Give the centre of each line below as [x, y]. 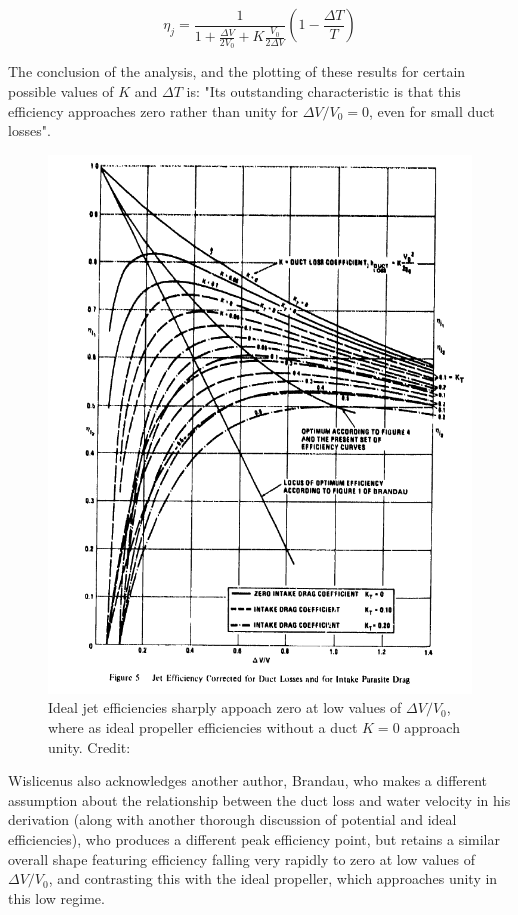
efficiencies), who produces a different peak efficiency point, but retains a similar [254, 839]
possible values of [61, 90]
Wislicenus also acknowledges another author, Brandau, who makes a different [248, 780]
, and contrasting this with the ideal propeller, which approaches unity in [273, 878]
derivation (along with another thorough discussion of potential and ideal [232, 819]
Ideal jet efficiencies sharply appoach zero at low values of [225, 707]
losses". [29, 130]
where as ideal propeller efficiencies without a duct [203, 727]
